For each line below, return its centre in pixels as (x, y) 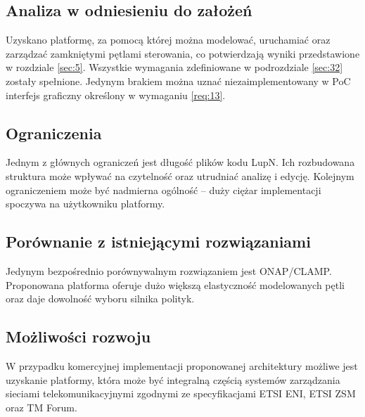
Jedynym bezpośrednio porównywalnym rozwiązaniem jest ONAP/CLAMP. (169, 270)
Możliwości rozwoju (78, 336)
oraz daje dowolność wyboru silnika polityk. (100, 299)
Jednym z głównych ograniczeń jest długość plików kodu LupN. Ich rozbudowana (180, 162)
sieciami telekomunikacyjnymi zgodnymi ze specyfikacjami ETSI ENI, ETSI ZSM (181, 393)
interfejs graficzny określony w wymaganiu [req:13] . (116, 95)
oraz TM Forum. (41, 407)
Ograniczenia (54, 133)
